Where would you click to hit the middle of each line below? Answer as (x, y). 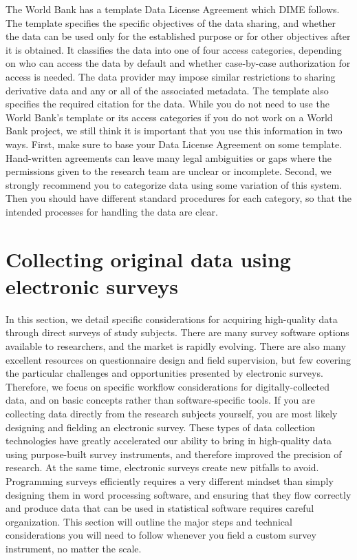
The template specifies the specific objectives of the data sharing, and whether (171, 22)
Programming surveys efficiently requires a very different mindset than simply (170, 480)
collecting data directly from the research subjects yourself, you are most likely (172, 413)
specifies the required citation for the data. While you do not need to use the (167, 104)
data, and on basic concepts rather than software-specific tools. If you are (160, 400)
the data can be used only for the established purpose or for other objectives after (178, 36)
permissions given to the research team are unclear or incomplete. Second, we (169, 171)
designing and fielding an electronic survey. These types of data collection (160, 427)
